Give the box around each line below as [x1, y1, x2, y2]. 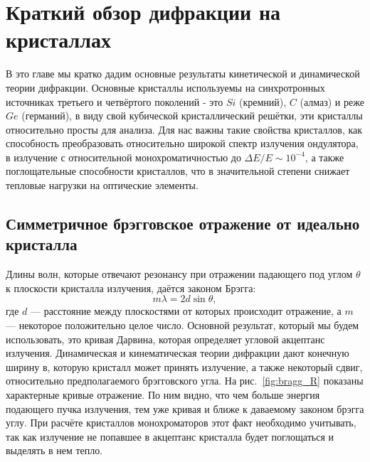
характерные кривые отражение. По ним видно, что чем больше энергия [6, 387, 320, 402]
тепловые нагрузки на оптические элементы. [6, 178, 199, 193]
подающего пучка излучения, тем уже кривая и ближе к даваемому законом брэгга [6, 401, 364, 416]
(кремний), [238, 94, 287, 109]
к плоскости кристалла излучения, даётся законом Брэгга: [6, 280, 256, 295]
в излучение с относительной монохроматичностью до [6, 149, 241, 164]
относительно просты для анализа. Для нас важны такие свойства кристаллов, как [6, 122, 363, 136]
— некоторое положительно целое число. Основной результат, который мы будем [6, 318, 359, 333]
